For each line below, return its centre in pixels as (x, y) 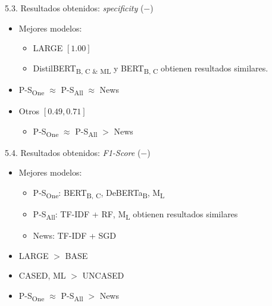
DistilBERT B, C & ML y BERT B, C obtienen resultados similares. (151, 68)
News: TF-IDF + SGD (74, 235)
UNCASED (103, 275)
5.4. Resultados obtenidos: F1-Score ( (73, 152)
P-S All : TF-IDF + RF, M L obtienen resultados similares (135, 215)
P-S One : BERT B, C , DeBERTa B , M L (99, 193)
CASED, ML (42, 275)
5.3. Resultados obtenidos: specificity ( (74, 8)
